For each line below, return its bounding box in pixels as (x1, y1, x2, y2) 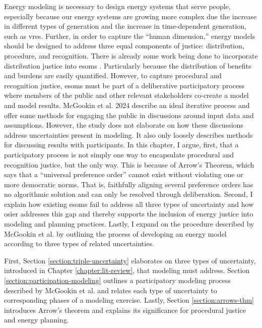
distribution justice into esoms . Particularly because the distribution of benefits (4, 60, 251, 71)
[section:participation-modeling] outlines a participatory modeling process (4, 275, 231, 286)
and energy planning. (4, 314, 69, 325)
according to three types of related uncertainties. (4, 238, 154, 249)
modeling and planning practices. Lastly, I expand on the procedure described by (4, 218, 254, 229)
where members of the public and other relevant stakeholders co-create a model (4, 90, 249, 100)
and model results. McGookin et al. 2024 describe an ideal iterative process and (4, 99, 250, 110)
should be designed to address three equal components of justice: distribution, (4, 40, 244, 51)
